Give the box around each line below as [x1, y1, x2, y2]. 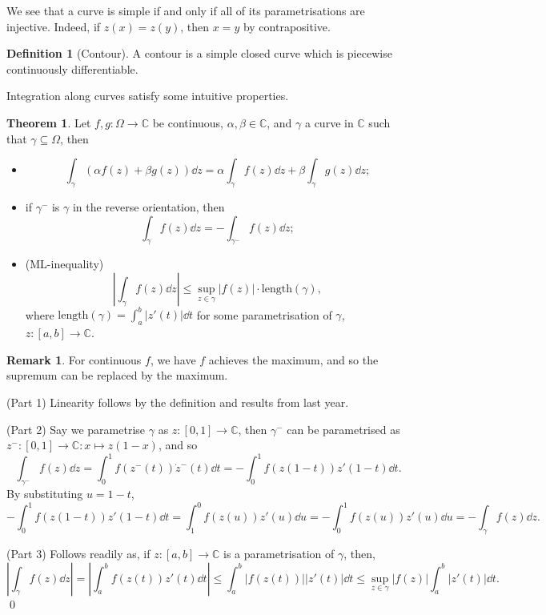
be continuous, [152, 114, 224, 131]
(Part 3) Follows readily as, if [6, 545, 151, 561]
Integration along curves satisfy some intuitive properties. [6, 87, 289, 104]
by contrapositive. [243, 18, 331, 34]
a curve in [304, 114, 354, 131]
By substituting [6, 485, 83, 502]
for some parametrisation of [196, 306, 332, 323]
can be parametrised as [287, 420, 400, 437]
